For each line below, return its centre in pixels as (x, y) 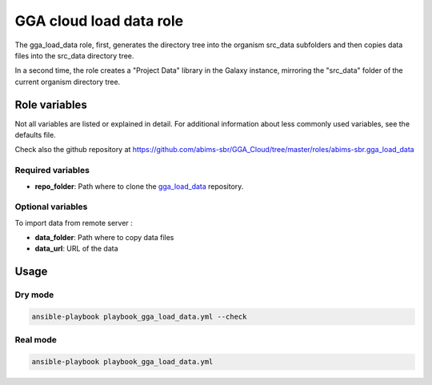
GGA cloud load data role (99, 21)
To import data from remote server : (74, 223)
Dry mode (34, 295)
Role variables (51, 104)
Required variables (52, 170)
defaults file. (35, 135)
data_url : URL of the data (77, 249)
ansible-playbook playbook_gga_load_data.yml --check (139, 317)
